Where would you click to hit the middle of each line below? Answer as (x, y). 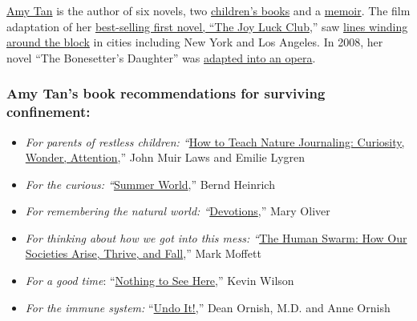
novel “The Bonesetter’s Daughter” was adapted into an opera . (161, 57)
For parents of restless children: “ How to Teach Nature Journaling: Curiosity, (215, 141)
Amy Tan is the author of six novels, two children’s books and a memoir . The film (208, 10)
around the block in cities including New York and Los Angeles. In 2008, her (195, 42)
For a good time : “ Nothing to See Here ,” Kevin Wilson (160, 281)
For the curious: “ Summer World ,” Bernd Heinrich (150, 184)
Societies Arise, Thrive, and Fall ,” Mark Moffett (143, 253)
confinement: (49, 112)
